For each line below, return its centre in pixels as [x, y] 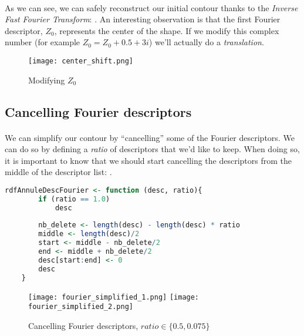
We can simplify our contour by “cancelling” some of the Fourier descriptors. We [150, 137]
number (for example [43, 42]
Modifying [47, 80]
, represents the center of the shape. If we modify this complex [167, 30]
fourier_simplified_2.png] [81, 307]
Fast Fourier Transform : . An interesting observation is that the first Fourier [143, 19]
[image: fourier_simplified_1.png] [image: [114, 297]
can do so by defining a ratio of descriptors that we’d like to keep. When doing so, [152, 149]
